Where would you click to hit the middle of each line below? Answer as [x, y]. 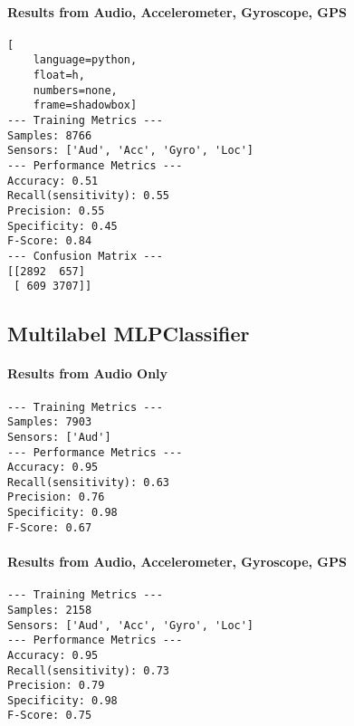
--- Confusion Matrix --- [85, 256]
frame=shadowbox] [85, 105]
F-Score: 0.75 [50, 716]
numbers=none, [75, 90]
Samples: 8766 [50, 135]
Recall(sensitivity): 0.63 [88, 482]
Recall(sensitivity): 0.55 [88, 196]
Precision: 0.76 [56, 497]
